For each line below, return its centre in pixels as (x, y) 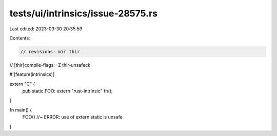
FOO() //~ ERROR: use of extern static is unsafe (72, 117)
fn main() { (21, 110)
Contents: (20, 38)
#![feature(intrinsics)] (32, 74)
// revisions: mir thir (50, 52)
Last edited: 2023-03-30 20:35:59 (46, 29)
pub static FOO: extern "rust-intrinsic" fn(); (67, 91)
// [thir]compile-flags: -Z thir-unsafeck (50, 65)
